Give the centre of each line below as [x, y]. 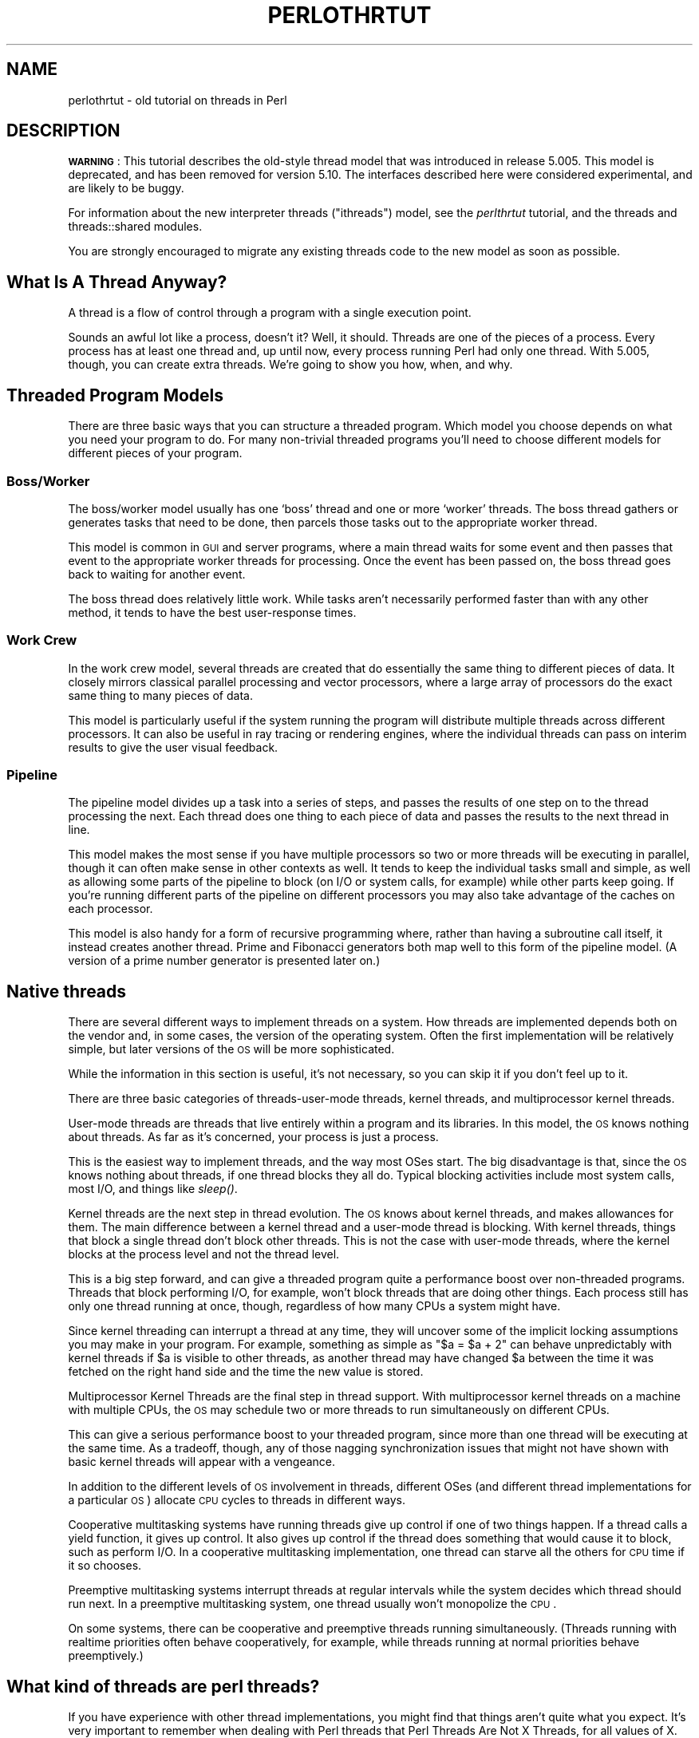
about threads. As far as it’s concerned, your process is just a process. [253, 1137]
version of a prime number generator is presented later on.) [224, 961]
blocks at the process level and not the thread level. [204, 1254]
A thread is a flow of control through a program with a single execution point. [270, 313]
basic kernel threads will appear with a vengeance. [202, 1462]
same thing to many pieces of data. [160, 695]
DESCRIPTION [63, 131]
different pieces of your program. [155, 453]
